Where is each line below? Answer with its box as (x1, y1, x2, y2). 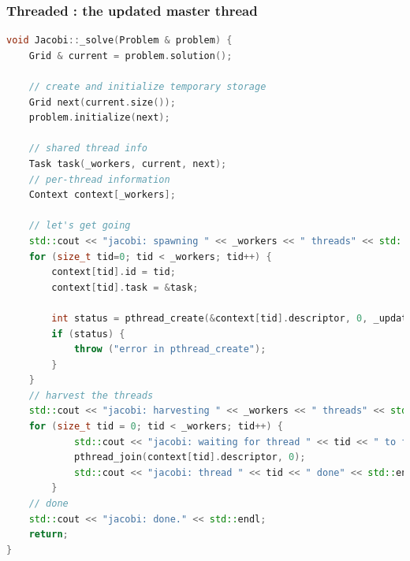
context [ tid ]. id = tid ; (51, 266, 176, 278)
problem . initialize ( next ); (28, 112, 170, 124)
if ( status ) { (51, 328, 125, 340)
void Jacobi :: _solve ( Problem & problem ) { (6, 35, 233, 46)
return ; (28, 529, 69, 541)
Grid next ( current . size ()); (28, 96, 176, 108)
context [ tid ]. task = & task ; (51, 281, 199, 293)
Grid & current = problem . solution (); (28, 50, 233, 61)
